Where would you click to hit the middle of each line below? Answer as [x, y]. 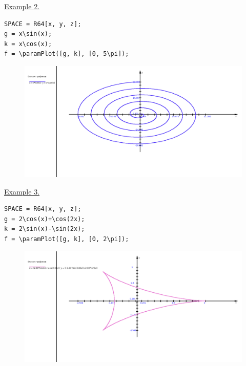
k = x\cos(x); [28, 44]
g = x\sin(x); [28, 34]
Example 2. [22, 6]
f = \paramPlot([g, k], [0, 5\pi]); [67, 54]
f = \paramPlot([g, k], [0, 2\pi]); [67, 239]
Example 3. [22, 191]
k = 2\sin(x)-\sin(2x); [45, 229]
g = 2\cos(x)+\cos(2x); [45, 219]
